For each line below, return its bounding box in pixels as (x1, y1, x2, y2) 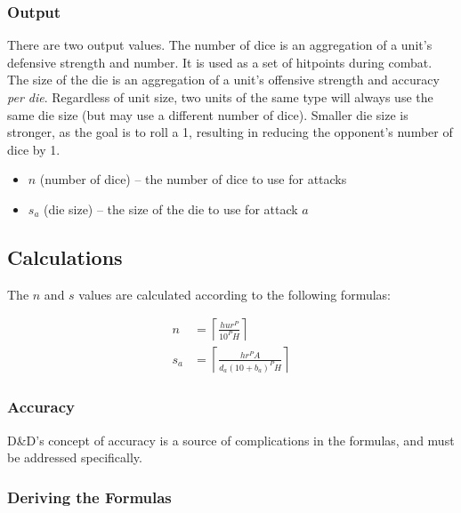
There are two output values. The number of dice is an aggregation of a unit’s (7, 36, 433, 54)
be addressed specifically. (7, 448, 142, 467)
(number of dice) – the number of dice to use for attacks (39, 170, 347, 188)
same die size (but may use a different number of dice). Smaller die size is (7, 105, 408, 124)
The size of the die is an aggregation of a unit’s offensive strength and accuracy (7, 70, 440, 89)
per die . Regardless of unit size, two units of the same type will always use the (7, 88, 433, 106)
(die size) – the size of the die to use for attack (44, 199, 298, 218)
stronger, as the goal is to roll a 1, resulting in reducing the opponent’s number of (7, 123, 453, 141)
